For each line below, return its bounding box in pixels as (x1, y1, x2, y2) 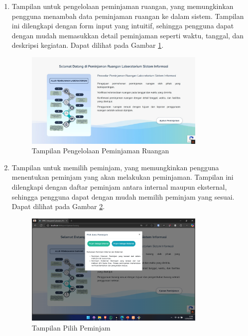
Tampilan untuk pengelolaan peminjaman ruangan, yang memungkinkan (11, 1, 234, 11)
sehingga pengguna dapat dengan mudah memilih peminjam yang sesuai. (11, 191, 235, 202)
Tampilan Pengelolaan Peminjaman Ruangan (31, 145, 169, 156)
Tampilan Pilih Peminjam (31, 322, 111, 333)
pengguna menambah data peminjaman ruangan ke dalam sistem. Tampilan (11, 10, 244, 21)
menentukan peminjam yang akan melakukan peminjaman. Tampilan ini (11, 172, 234, 182)
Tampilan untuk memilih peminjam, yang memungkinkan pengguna (11, 162, 219, 172)
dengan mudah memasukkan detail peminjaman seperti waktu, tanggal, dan (11, 30, 244, 40)
